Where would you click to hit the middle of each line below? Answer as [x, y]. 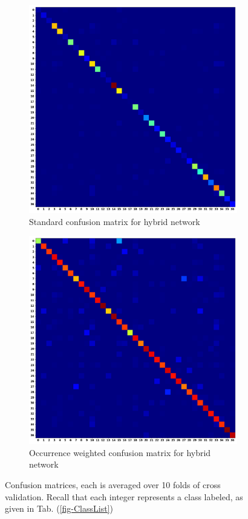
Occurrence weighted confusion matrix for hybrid [120, 452]
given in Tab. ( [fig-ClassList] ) [59, 508]
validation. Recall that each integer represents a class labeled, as [124, 496]
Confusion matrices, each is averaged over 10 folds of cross [113, 484]
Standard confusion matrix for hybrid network [115, 221]
